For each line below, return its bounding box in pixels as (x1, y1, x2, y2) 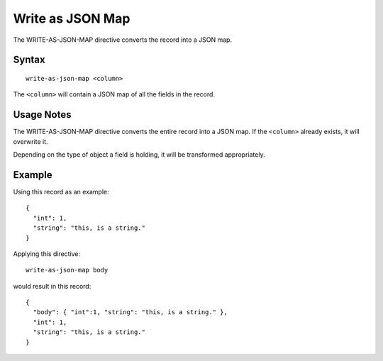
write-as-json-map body (26, 266, 109, 274)
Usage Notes (13, 109, 72, 121)
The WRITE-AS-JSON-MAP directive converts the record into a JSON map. (13, 35, 233, 44)
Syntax (13, 54, 45, 66)
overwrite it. (13, 137, 49, 145)
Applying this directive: (13, 249, 81, 258)
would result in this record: (13, 282, 91, 290)
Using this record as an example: (13, 187, 109, 196)
